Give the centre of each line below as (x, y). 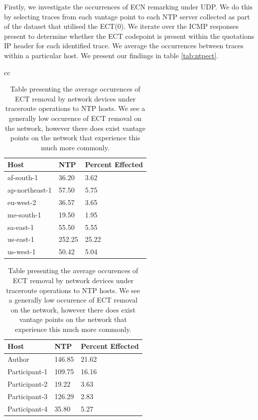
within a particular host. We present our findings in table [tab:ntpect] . (111, 55)
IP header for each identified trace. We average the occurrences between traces (124, 46)
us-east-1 (21, 239)
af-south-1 (23, 177)
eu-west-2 (22, 202)
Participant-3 (28, 396)
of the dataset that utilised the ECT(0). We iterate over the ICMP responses (122, 26)
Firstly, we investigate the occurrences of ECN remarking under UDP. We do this (129, 6)
